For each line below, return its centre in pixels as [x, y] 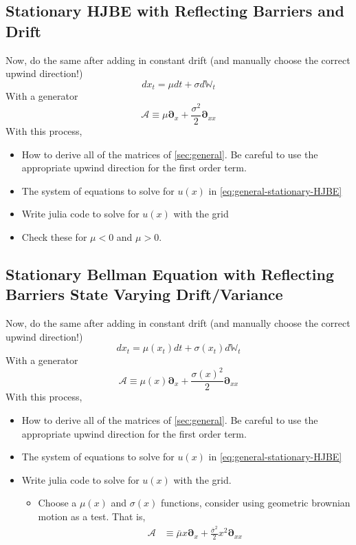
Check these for [54, 236]
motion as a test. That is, [92, 516]
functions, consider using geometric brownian [255, 503]
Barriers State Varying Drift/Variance [144, 294]
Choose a [57, 503]
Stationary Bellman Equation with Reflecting [170, 274]
